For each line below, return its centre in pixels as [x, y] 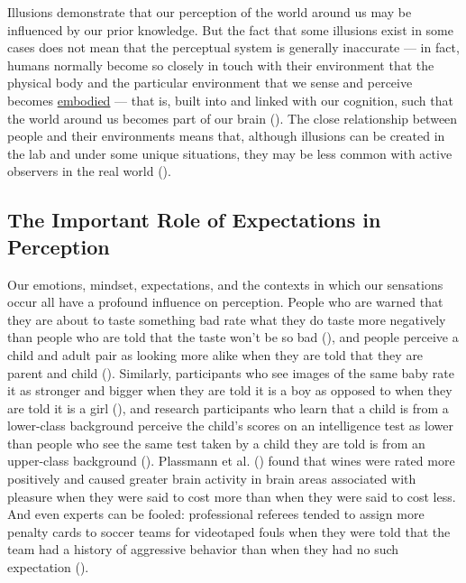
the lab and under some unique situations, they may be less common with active [230, 153]
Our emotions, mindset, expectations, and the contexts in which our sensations [225, 284]
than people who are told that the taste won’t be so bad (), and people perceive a [233, 337]
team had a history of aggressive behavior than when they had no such [203, 549]
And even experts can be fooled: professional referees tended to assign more [216, 514]
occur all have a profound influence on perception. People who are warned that [225, 302]
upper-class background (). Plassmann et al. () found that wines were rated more [231, 461]
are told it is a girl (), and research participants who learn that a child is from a [228, 407]
